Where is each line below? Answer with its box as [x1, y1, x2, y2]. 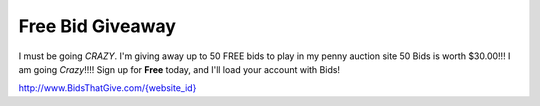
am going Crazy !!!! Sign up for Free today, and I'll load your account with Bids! [18, 63, 340, 75]
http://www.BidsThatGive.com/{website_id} [18, 82, 197, 94]
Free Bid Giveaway [18, 15, 177, 37]
